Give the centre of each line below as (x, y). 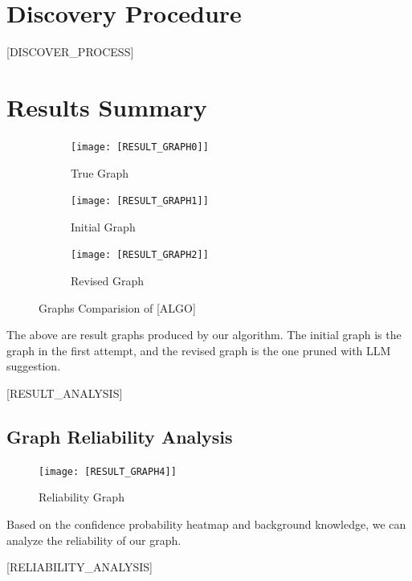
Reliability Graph (82, 497)
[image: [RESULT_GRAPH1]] (140, 201)
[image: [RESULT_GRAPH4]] (108, 471)
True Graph (100, 172)
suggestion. (34, 366)
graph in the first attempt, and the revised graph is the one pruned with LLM (199, 350)
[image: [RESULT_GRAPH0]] (140, 147)
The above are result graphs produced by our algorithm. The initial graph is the (204, 335)
